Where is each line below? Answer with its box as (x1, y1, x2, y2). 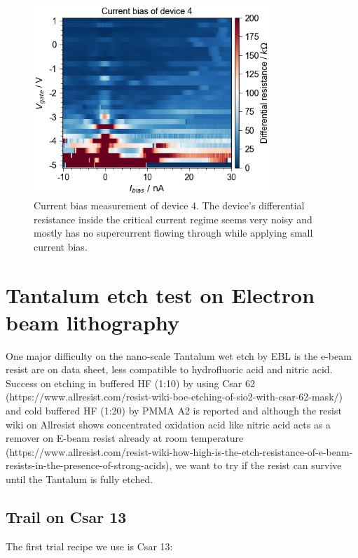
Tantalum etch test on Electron (6, 280, 315, 309)
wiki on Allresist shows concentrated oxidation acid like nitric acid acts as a (6, 417, 331, 431)
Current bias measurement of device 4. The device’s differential (34, 197, 305, 212)
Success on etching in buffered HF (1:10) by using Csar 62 (6, 375, 256, 390)
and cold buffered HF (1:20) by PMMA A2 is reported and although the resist (6, 403, 342, 417)
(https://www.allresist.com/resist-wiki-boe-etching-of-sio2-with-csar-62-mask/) (6, 389, 343, 404)
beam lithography (6, 307, 180, 336)
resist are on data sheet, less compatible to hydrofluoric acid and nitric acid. (6, 362, 333, 377)
